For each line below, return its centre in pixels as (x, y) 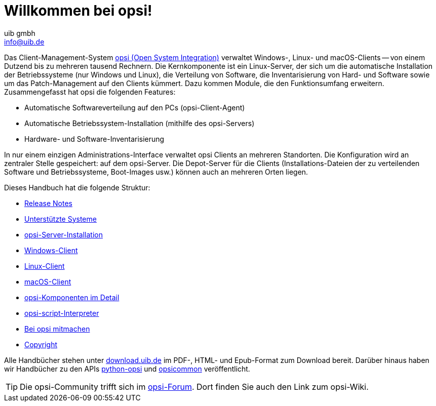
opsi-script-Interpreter (62, 313)
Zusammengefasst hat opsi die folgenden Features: (90, 92)
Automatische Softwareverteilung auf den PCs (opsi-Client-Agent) (135, 107)
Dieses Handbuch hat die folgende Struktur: (77, 187)
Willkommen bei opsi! (78, 11)
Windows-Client (51, 250)
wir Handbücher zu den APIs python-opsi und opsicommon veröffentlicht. (127, 369)
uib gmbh (20, 33)
